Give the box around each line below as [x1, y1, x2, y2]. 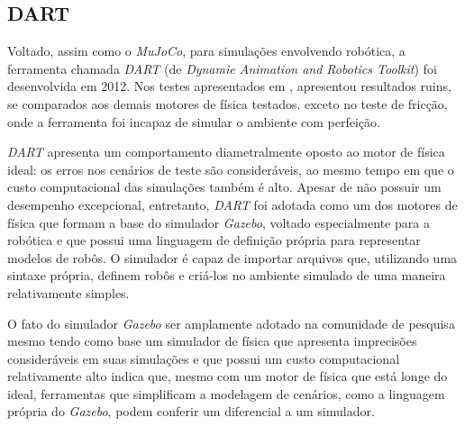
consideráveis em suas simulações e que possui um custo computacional [7, 349, 400, 367]
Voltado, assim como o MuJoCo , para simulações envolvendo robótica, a [7, 41, 406, 60]
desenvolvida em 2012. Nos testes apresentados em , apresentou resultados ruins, [7, 77, 451, 95]
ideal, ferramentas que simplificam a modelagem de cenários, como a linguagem [7, 384, 445, 403]
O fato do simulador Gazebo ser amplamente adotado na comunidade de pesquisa [7, 313, 455, 332]
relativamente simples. [7, 283, 130, 302]
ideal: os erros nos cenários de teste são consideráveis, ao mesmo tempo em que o [7, 159, 454, 178]
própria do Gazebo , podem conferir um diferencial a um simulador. [7, 402, 375, 421]
